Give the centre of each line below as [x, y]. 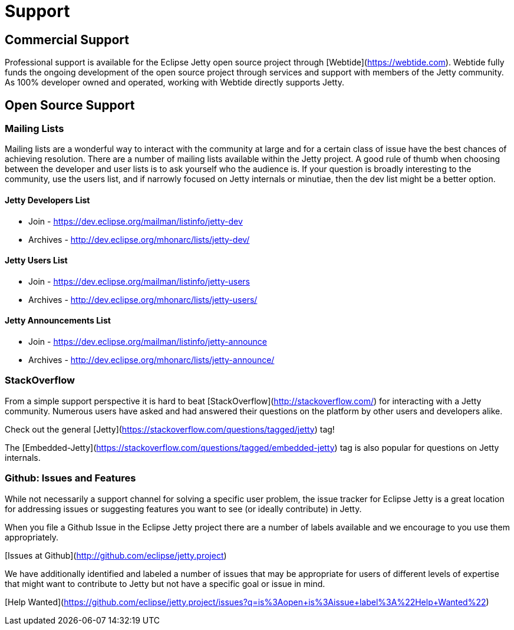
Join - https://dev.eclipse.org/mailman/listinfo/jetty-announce [148, 342]
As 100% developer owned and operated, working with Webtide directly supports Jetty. [174, 83]
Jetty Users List [36, 260]
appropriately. [32, 537]
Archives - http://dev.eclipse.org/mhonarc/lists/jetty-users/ [143, 299]
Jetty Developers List [47, 200]
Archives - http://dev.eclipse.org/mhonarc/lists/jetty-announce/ [151, 360]
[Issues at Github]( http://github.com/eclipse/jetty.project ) [116, 555]
